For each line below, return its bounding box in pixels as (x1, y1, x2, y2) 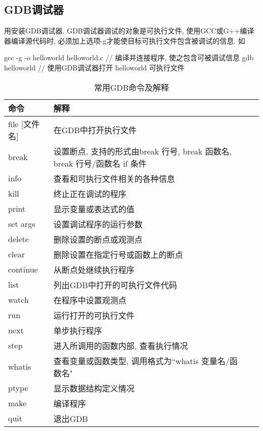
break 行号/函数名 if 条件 (53, 157, 147, 169)
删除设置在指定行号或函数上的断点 (53, 248, 183, 260)
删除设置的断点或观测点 (53, 233, 143, 245)
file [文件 (8, 117, 40, 130)
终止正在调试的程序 (53, 187, 126, 200)
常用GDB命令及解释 (94, 81, 169, 93)
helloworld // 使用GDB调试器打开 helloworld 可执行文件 (4, 62, 185, 72)
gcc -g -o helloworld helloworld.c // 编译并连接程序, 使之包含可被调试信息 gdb (4, 52, 254, 63)
